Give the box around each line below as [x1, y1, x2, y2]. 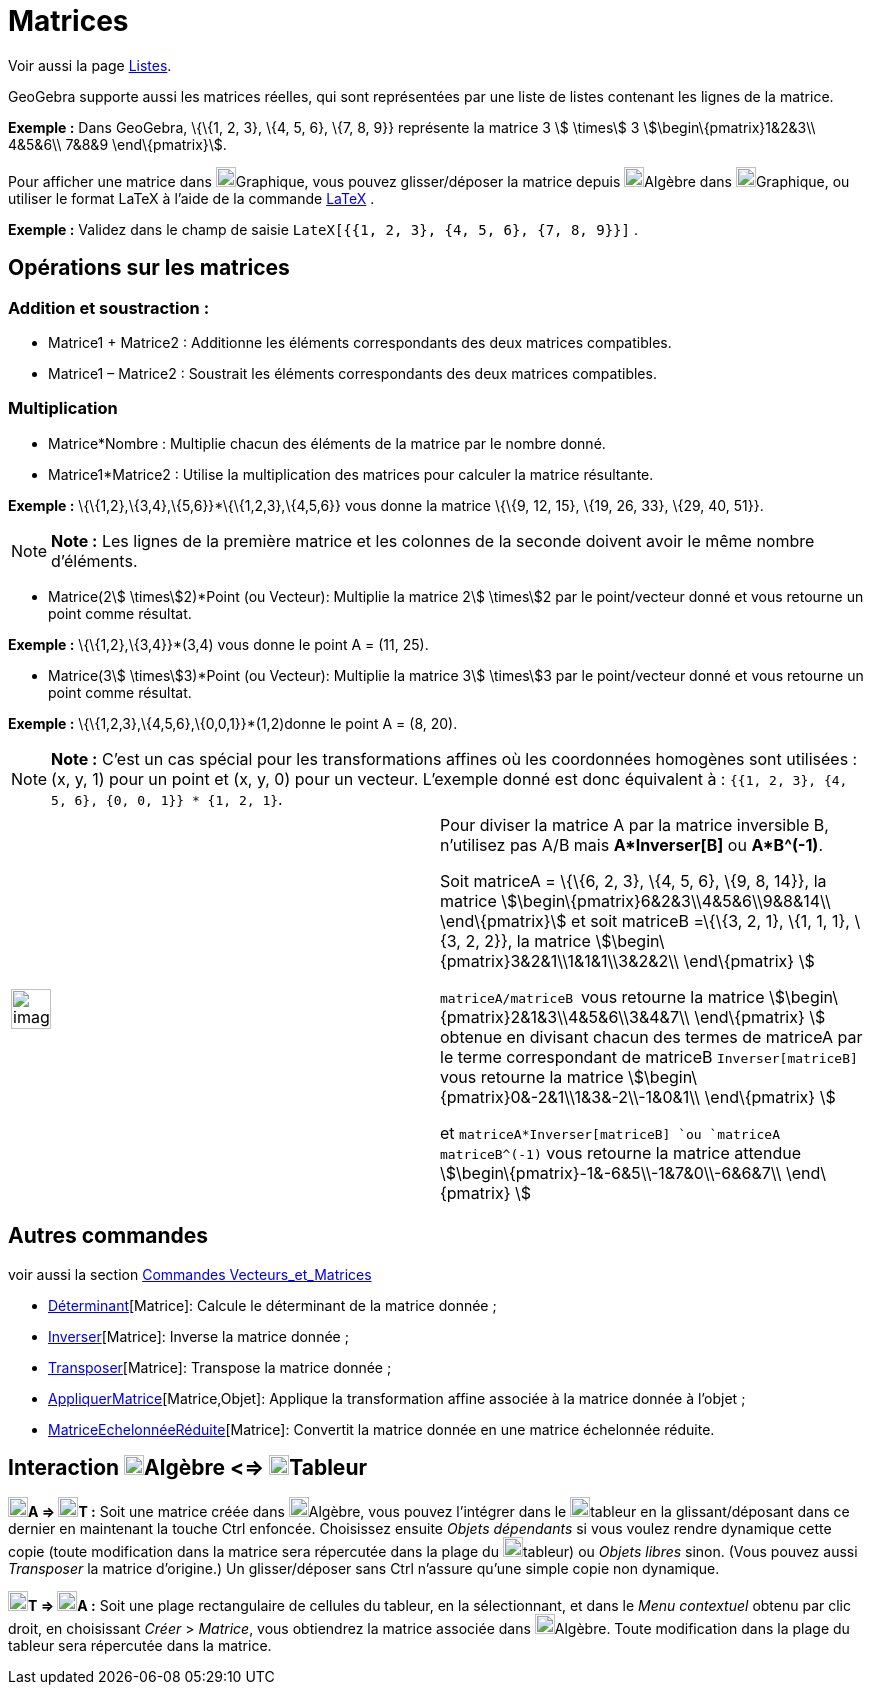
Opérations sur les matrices [8, 255, 290, 281]
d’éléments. [51, 550, 138, 571]
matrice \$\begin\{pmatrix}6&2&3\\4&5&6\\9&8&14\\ [440, 890, 831, 911]
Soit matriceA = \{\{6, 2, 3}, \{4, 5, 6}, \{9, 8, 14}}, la [440, 870, 827, 891]
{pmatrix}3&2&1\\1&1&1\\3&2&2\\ [440, 950, 680, 971]
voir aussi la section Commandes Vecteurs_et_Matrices [8, 1265, 372, 1283]
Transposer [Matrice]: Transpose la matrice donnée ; [48, 1358, 392, 1376]
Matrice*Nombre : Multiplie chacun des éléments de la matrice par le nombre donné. [48, 434, 606, 452]
